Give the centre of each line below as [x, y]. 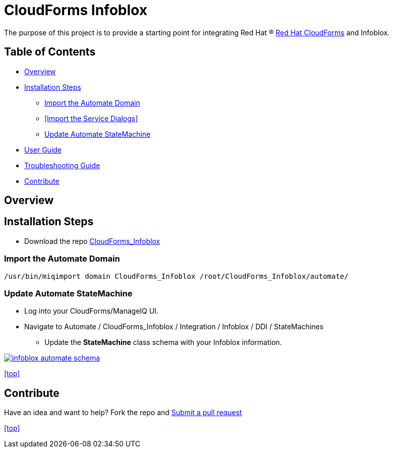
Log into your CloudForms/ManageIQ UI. [91, 311]
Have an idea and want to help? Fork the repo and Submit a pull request [123, 413]
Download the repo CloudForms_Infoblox [92, 241]
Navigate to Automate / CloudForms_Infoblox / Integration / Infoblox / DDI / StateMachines [174, 327]
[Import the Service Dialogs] [91, 118]
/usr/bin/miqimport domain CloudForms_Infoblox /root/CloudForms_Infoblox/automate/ [176, 276]
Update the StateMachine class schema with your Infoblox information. [163, 342]
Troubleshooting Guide [62, 165]
